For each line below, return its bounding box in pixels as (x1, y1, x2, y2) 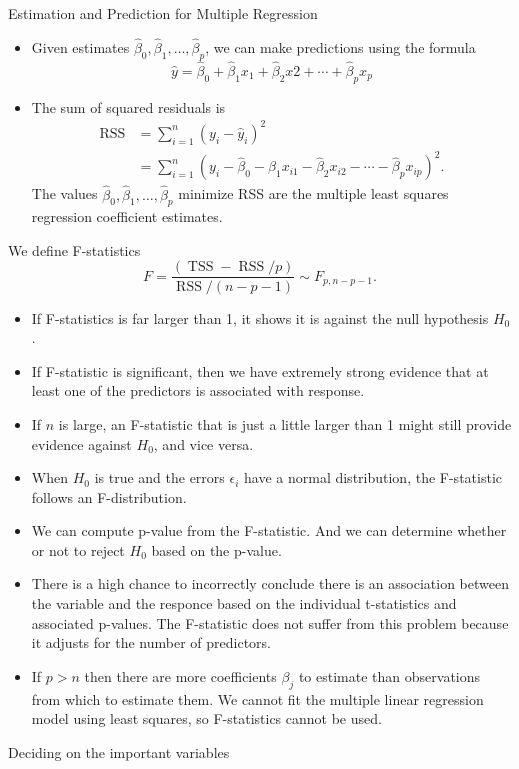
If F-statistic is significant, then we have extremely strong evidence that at (31, 360, 489, 381)
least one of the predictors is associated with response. (31, 380, 365, 401)
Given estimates (31, 36, 130, 57)
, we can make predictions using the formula (205, 36, 476, 57)
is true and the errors (94, 467, 225, 488)
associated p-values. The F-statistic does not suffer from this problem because (31, 612, 509, 633)
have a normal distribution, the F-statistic (244, 467, 502, 488)
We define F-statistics (8, 239, 141, 260)
